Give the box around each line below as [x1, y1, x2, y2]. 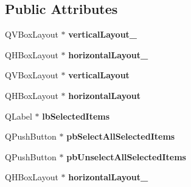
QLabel [5, 109, 32, 122]
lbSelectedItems [42, 109, 110, 122]
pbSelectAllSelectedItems [66, 130, 175, 143]
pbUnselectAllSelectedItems [66, 150, 186, 163]
